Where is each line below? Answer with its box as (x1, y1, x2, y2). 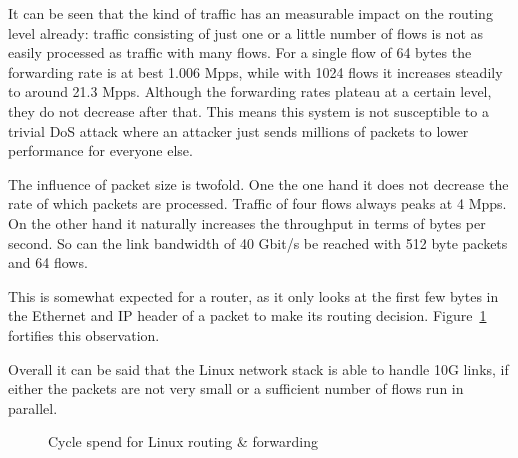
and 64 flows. (8, 252, 88, 273)
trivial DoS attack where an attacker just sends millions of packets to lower (8, 120, 469, 141)
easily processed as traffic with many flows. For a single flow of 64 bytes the (8, 42, 472, 63)
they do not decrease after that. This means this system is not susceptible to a (8, 100, 489, 121)
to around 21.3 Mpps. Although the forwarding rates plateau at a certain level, (8, 81, 492, 102)
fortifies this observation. (8, 324, 160, 345)
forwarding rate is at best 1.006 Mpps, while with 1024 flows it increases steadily (8, 61, 503, 82)
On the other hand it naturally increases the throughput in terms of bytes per (8, 212, 486, 233)
